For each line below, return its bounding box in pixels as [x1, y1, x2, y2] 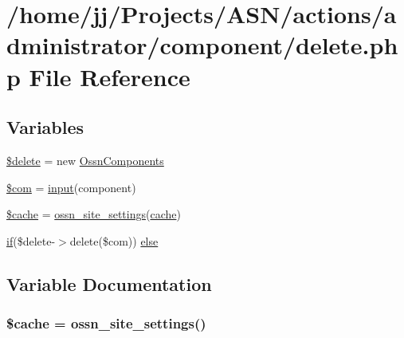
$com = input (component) [6, 179, 136, 195]
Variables [6, 115, 84, 140]
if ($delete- [6, 232, 56, 249]
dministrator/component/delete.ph [6, 29, 398, 61]
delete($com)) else [69, 232, 159, 249]
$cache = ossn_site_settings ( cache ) [6, 206, 181, 222]
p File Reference [6, 60, 190, 92]
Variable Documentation [6, 271, 212, 296]
